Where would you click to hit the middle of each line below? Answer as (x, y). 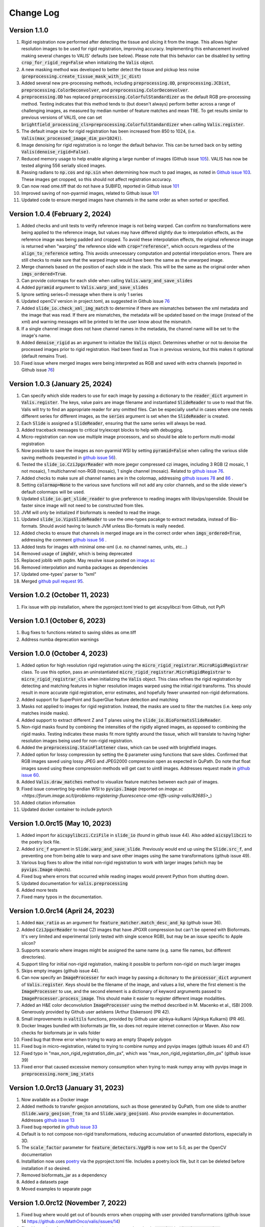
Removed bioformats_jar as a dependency (64, 1175)
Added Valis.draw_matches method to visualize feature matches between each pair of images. (120, 782)
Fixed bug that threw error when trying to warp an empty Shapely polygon (96, 1039)
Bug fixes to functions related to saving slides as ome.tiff (79, 633)
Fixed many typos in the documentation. (62, 897)
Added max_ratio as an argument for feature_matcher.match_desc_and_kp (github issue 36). (122, 923)
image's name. (36, 336)
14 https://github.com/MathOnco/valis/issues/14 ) (71, 1222)
